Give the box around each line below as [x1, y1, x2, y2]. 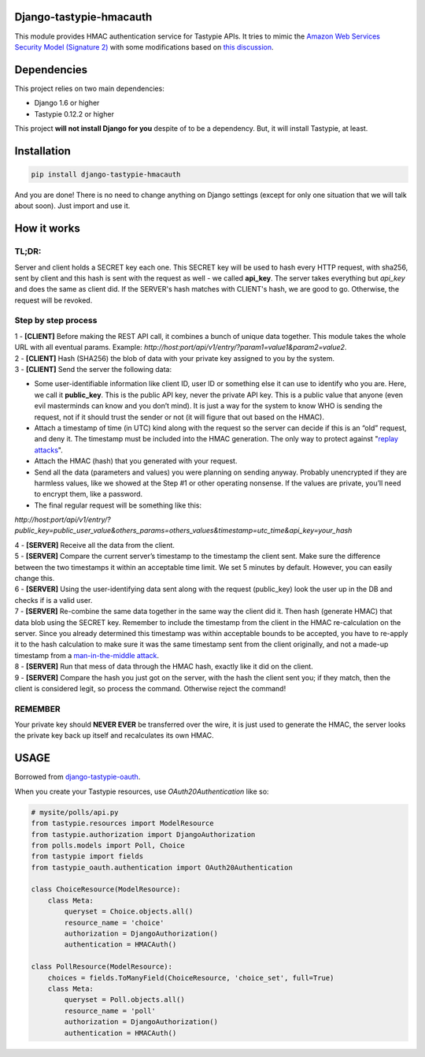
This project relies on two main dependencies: [14, 84, 164, 93]
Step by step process [14, 315, 98, 326]
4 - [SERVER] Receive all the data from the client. [14, 540, 175, 549]
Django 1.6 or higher [34, 99, 100, 108]
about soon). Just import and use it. [14, 201, 131, 210]
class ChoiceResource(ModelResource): [31, 885, 181, 894]
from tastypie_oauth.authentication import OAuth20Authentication [31, 863, 293, 872]
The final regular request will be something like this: [34, 501, 202, 510]
